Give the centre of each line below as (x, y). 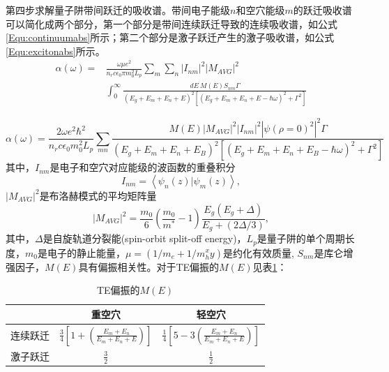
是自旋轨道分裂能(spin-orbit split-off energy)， (145, 238)
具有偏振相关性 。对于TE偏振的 (149, 266)
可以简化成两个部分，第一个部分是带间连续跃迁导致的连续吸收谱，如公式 (171, 23)
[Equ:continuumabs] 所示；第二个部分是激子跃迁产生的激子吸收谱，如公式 (170, 37)
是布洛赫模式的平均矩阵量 (98, 195)
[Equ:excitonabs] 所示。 (55, 51)
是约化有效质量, (258, 252)
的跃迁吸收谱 (322, 10)
